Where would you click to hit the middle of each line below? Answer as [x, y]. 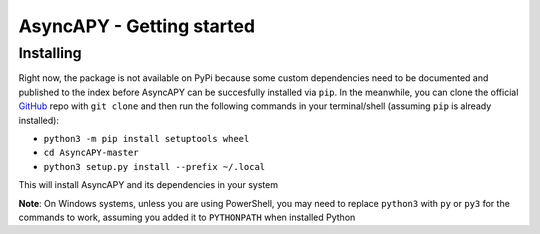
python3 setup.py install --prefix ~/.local [154, 166]
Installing [50, 53]
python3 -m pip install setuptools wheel [146, 138]
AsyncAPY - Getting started [136, 26]
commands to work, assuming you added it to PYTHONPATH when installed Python [187, 217]
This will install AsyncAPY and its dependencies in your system [148, 185]
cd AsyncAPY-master [91, 153]
